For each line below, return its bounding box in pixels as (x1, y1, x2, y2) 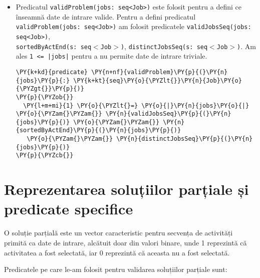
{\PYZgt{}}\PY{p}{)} (16, 85, 84, 93)
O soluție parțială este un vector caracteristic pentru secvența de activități (4, 227, 233, 238)
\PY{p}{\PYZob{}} (16, 93, 74, 101)
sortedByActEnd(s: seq (16, 43, 92, 51)
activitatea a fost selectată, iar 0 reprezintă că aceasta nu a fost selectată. (4, 247, 230, 257)
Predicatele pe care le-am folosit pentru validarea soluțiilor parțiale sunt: (4, 264, 227, 274)
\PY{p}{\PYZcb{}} (16, 152, 74, 159)
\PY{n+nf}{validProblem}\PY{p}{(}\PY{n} (91, 68, 228, 76)
